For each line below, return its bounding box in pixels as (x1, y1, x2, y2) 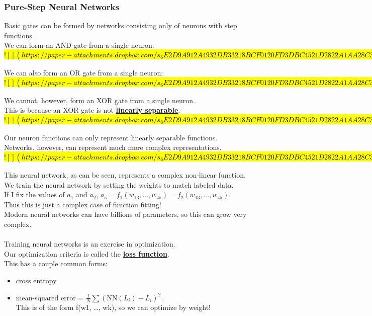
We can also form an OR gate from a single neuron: (4, 67, 163, 77)
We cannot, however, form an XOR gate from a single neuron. (4, 95, 195, 105)
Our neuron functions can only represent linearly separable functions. (4, 132, 218, 142)
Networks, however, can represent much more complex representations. (4, 142, 222, 152)
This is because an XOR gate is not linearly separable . (4, 105, 180, 115)
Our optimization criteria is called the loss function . (4, 248, 169, 259)
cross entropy (16, 275, 57, 285)
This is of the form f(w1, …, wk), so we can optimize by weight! (16, 302, 211, 312)
